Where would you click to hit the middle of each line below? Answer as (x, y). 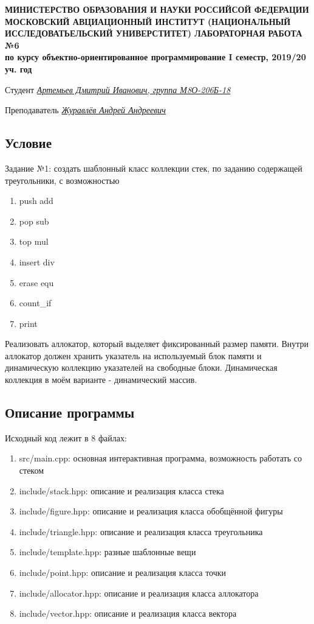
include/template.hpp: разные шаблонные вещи (108, 552)
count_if (35, 303)
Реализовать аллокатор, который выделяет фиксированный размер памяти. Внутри (157, 344)
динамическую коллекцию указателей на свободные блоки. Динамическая (141, 367)
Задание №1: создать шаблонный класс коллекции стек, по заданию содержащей (154, 168)
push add (36, 201)
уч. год (19, 68)
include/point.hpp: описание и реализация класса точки (123, 573)
